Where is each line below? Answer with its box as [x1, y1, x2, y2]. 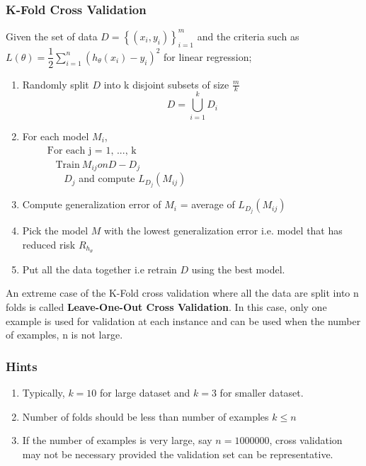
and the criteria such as [197, 28, 299, 43]
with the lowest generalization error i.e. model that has [104, 223, 343, 238]
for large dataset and [99, 385, 190, 399]
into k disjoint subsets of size [103, 76, 229, 91]
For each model [22, 128, 89, 143]
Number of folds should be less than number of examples [22, 409, 269, 424]
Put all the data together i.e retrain [22, 261, 177, 276]
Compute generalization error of [22, 197, 161, 212]
